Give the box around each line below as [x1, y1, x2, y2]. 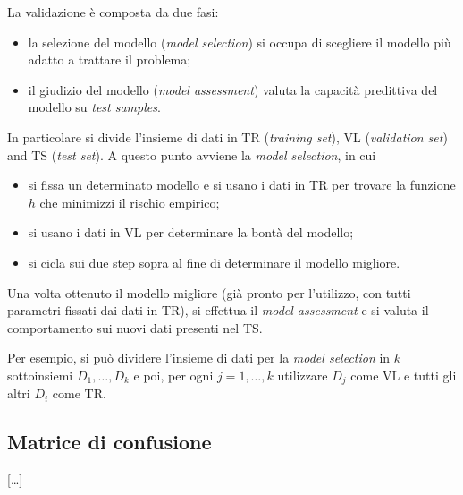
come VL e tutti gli [350, 365, 457, 384]
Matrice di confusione [7, 428, 212, 456]
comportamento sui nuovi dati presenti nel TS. [7, 318, 263, 337]
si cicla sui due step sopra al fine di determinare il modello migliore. [28, 252, 400, 271]
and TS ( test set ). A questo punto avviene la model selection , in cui [7, 145, 376, 164]
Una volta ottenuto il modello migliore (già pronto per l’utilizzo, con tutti [7, 283, 411, 302]
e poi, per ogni [133, 365, 214, 384]
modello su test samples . [28, 98, 161, 116]
